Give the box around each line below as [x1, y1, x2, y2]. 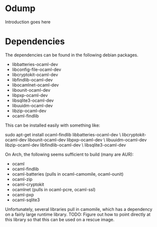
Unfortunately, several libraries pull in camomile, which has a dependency [5, 206, 153, 212]
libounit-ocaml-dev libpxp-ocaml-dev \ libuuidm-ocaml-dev [27, 137, 147, 143]
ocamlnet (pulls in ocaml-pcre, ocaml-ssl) [12, 186, 96, 192]
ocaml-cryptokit [12, 181, 45, 187]
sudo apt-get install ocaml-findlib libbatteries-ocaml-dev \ [5, 131, 121, 137]
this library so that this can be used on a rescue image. [5, 216, 115, 222]
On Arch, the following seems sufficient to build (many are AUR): [5, 151, 134, 157]
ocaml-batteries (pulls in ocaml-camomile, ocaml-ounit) [12, 171, 124, 177]
